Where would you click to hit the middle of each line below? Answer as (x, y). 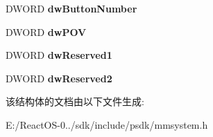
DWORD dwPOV (46, 31)
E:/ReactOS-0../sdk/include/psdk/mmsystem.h (107, 124)
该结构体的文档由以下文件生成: (75, 101)
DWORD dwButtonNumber (71, 8)
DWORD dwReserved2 (59, 78)
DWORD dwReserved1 (59, 55)
